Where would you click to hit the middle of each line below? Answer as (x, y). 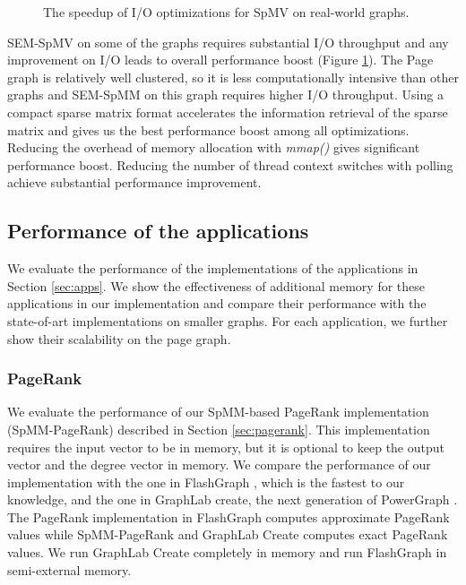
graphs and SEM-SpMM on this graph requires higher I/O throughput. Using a (225, 95)
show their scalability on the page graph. (119, 338)
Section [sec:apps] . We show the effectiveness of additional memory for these (216, 285)
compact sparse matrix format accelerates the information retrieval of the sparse (228, 112)
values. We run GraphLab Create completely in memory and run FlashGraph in (227, 552)
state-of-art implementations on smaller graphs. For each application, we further (228, 320)
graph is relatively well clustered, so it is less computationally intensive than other (233, 77)
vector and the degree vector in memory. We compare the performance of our (219, 465)
